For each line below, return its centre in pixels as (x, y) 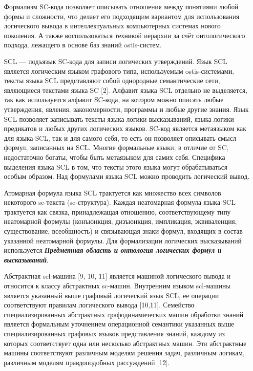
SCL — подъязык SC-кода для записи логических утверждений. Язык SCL (116, 61)
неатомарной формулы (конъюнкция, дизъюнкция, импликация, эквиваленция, (120, 221)
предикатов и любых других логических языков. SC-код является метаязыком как (125, 128)
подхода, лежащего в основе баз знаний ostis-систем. (83, 45)
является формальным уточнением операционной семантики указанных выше (119, 324)
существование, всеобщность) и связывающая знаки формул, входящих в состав (123, 231)
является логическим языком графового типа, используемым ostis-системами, (119, 71)
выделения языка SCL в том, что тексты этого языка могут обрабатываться (116, 166)
